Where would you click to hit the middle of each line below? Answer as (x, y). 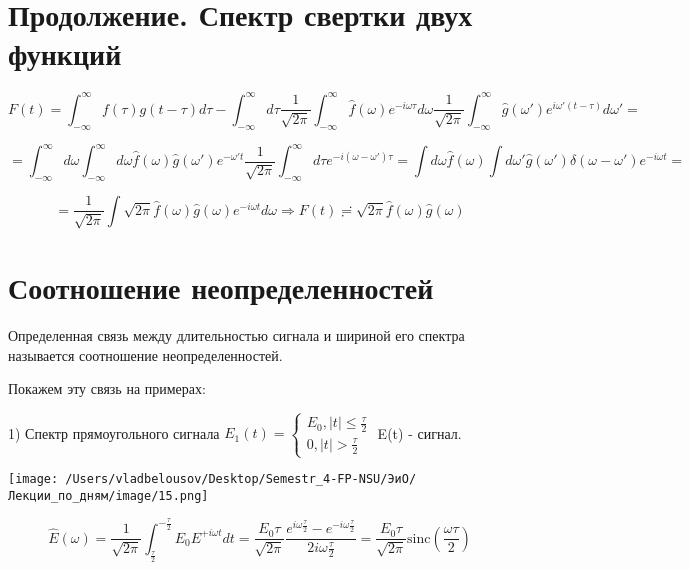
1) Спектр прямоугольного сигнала (114, 432)
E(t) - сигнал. (419, 432)
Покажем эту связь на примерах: (107, 388)
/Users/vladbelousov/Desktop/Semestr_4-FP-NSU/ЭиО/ (241, 479)
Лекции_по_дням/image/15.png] (108, 495)
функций (65, 53)
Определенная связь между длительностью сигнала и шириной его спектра (236, 335)
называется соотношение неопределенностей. (145, 354)
